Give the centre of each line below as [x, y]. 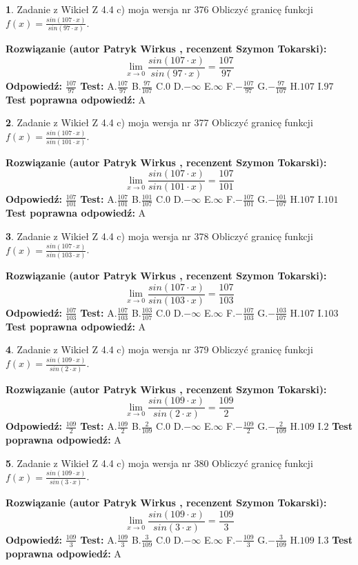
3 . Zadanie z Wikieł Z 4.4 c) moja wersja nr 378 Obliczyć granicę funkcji [159, 236]
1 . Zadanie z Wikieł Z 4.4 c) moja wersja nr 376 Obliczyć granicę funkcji [159, 9]
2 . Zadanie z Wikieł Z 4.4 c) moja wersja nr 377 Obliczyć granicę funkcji [159, 122]
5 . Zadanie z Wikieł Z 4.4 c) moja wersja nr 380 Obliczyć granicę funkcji [159, 463]
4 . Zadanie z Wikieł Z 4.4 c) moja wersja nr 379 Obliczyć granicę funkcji [159, 349]
